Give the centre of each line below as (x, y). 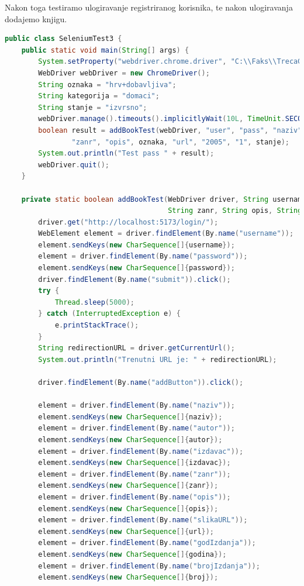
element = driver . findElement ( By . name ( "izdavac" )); (141, 451)
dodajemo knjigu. (36, 18)
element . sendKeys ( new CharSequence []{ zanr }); (128, 486)
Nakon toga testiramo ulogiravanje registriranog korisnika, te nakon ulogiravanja (149, 7)
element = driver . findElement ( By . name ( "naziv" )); (137, 406)
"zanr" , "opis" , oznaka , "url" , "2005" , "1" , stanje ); (180, 142)
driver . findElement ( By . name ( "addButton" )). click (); (141, 382)
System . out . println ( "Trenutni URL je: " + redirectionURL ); (158, 359)
